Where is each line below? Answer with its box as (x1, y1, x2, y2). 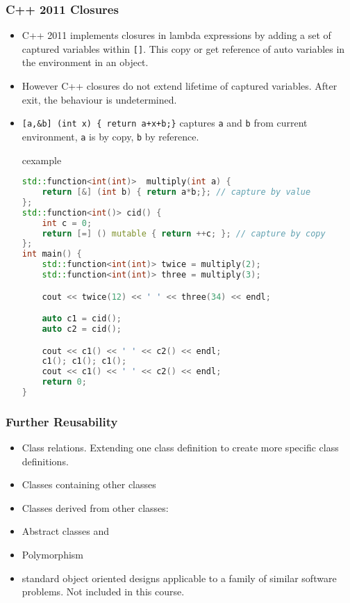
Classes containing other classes (22, 477, 156, 492)
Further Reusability (6, 412, 118, 430)
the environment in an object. (22, 55, 149, 70)
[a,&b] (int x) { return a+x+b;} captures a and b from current (22, 115, 308, 130)
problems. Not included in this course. (22, 584, 185, 599)
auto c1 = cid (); (42, 314, 122, 324)
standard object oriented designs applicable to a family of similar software (22, 570, 337, 585)
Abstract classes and (22, 524, 109, 538)
